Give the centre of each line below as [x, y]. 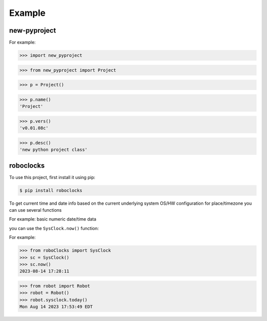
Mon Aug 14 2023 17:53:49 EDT [56, 307]
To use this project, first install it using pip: [52, 177]
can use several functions [35, 210]
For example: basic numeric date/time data [53, 219]
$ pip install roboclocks [51, 190]
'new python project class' [53, 150]
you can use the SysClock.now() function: [54, 228]
